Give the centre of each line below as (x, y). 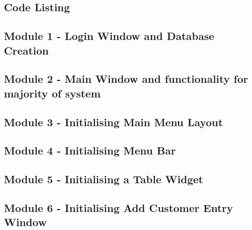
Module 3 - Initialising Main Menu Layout (114, 122)
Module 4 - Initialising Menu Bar (90, 150)
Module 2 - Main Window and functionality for (126, 79)
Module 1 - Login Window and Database (109, 36)
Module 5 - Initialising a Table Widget (104, 179)
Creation (26, 50)
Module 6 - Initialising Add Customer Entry (119, 207)
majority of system (52, 93)
